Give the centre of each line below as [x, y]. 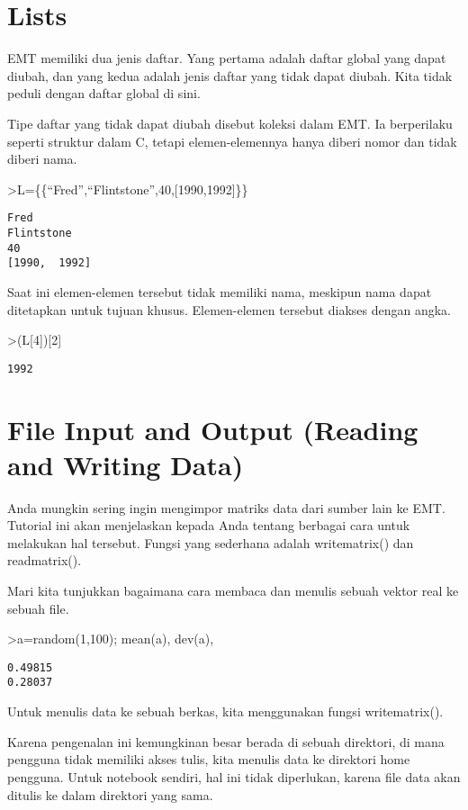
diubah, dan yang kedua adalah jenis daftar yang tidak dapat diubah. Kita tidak [230, 75]
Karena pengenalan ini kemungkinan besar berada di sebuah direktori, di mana [226, 741]
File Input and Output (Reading [213, 429]
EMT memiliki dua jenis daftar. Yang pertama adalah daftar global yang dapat [227, 58]
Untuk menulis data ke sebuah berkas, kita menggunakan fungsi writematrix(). [225, 711]
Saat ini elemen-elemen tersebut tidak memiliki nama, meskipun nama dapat [220, 291]
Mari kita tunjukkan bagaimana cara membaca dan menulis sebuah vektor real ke [233, 591]
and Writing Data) [126, 464]
